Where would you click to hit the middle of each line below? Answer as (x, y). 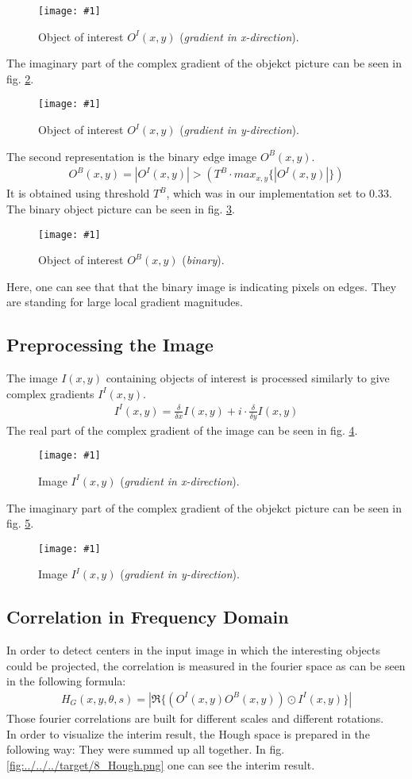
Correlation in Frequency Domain (148, 617)
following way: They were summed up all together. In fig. (146, 749)
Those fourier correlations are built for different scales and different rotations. (195, 718)
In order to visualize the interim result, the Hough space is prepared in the (188, 733)
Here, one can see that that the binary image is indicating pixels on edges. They (202, 286)
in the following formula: (66, 681)
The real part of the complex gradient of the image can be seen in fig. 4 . (182, 430)
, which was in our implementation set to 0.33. (279, 193)
